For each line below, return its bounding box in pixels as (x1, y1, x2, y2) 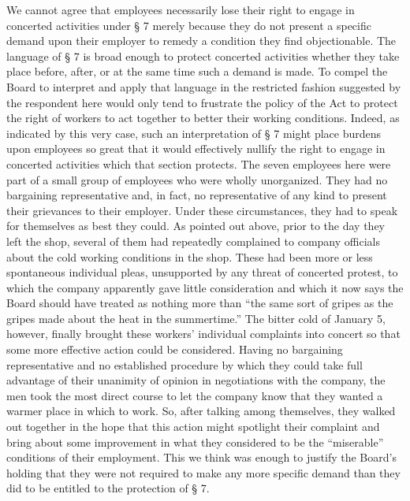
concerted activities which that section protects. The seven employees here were (6, 155, 391, 172)
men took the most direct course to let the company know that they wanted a (6, 387, 383, 403)
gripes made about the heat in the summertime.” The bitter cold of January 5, (6, 310, 386, 326)
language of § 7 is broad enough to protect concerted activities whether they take (6, 47, 400, 64)
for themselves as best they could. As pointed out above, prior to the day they (6, 217, 385, 234)
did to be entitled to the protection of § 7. (6, 480, 210, 496)
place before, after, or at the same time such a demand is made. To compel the (6, 63, 388, 80)
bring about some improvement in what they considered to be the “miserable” (6, 433, 384, 450)
